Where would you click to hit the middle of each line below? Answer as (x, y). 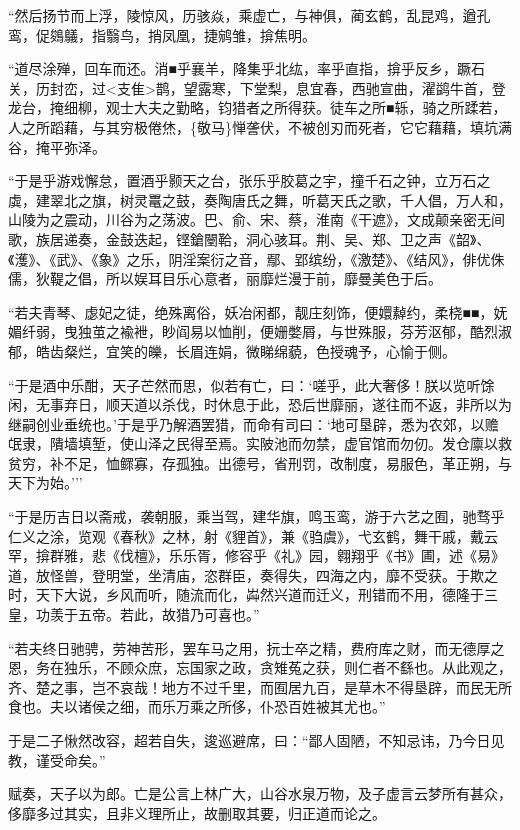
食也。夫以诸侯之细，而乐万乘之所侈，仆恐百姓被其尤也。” (197, 706)
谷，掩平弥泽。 (57, 146)
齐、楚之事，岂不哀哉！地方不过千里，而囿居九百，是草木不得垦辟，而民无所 (260, 686)
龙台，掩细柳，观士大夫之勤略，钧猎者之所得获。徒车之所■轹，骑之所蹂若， (257, 107)
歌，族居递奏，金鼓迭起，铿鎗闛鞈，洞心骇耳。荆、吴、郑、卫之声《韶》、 (249, 238)
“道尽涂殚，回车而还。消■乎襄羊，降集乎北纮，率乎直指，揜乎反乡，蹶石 (247, 68)
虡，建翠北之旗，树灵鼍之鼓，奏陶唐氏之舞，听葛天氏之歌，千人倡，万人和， (260, 199)
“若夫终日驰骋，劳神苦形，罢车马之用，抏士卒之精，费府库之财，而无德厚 (249, 647)
